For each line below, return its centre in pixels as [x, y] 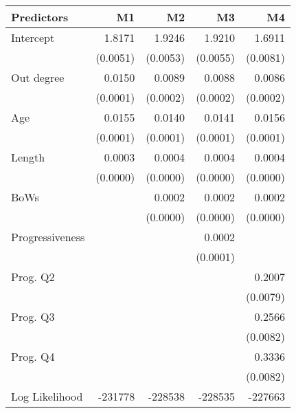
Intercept [33, 37]
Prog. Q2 [33, 277]
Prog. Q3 [33, 316]
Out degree [38, 77]
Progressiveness [48, 237]
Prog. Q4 [33, 356]
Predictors [40, 17]
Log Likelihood [47, 396]
